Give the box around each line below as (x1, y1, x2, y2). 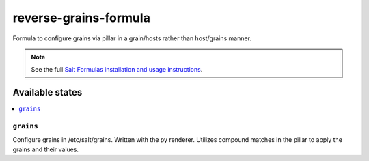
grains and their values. (12, 145, 79, 153)
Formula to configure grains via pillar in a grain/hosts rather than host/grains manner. (12, 34, 252, 42)
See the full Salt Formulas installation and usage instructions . (31, 65, 203, 74)
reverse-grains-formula (12, 10, 150, 25)
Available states (12, 87, 83, 98)
